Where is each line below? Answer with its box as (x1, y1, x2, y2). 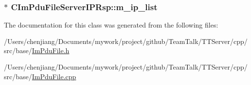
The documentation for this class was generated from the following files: (4, 20, 218, 30)
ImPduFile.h (32, 45, 70, 56)
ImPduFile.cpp (32, 71, 76, 81)
